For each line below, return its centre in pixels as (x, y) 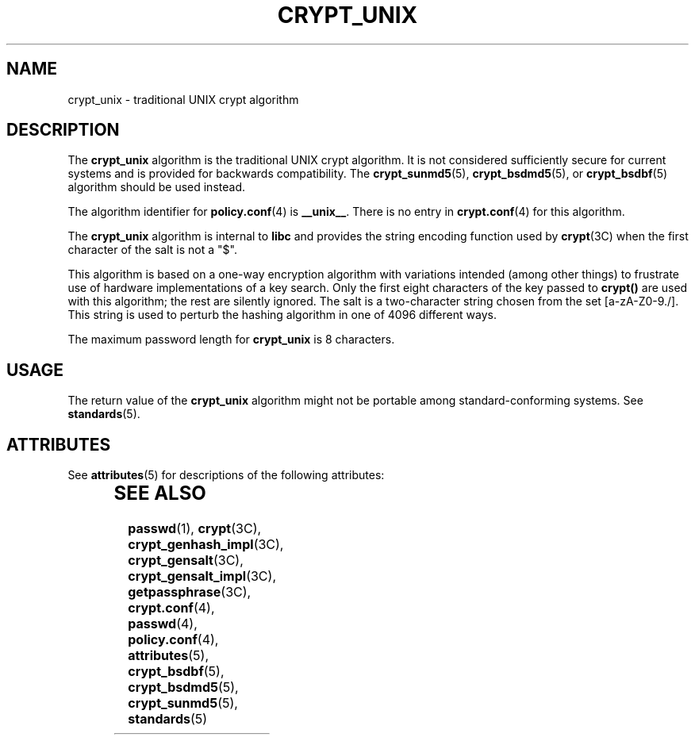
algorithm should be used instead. (156, 187)
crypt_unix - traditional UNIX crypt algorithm (183, 99)
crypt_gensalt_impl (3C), (202, 576)
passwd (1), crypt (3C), (195, 529)
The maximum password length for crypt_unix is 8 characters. (231, 340)
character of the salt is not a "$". (152, 250)
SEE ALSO (160, 493)
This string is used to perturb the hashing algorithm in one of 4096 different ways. (282, 315)
